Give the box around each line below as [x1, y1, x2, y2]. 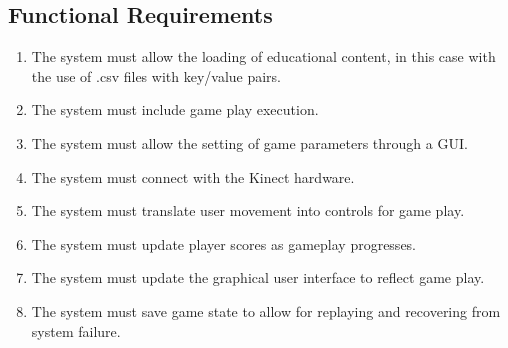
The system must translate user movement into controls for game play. [31, 200, 465, 221]
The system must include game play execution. [31, 99, 319, 120]
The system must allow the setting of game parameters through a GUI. [31, 132, 468, 153]
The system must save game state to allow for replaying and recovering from [31, 300, 501, 321]
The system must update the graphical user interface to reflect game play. [31, 267, 485, 288]
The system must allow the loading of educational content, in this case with [31, 46, 496, 67]
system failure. [31, 320, 121, 341]
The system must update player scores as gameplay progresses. [31, 233, 417, 254]
